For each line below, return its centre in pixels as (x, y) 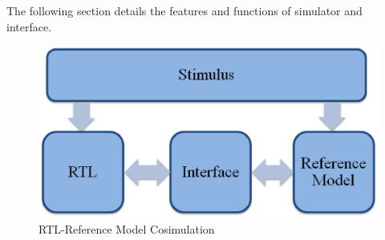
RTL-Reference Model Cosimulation (127, 229)
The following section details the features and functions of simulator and (184, 10)
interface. (29, 26)
